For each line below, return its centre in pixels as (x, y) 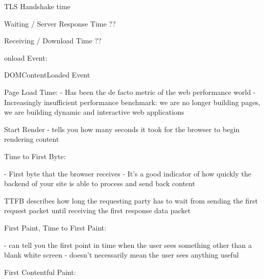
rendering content (32, 139)
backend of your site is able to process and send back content (100, 183)
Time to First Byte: (35, 156)
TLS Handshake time (37, 6)
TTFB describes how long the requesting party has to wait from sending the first (131, 200)
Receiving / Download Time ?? (53, 41)
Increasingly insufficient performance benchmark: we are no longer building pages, (132, 102)
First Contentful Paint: (40, 272)
